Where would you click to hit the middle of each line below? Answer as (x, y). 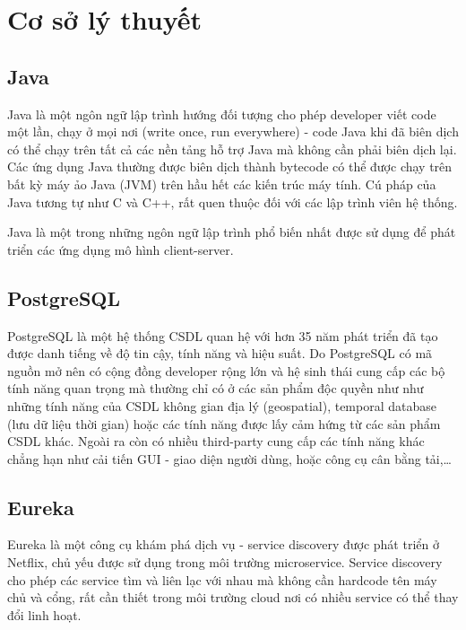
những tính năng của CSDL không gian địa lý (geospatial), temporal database (222, 405)
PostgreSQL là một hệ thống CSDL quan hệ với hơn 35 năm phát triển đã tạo (223, 335)
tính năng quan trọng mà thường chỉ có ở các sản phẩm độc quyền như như (216, 388)
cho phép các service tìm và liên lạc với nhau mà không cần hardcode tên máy (222, 579)
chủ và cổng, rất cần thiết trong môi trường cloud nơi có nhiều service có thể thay (233, 597)
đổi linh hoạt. (44, 614)
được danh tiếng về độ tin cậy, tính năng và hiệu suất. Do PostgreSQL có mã (220, 353)
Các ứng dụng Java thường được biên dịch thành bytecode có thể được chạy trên (230, 166)
